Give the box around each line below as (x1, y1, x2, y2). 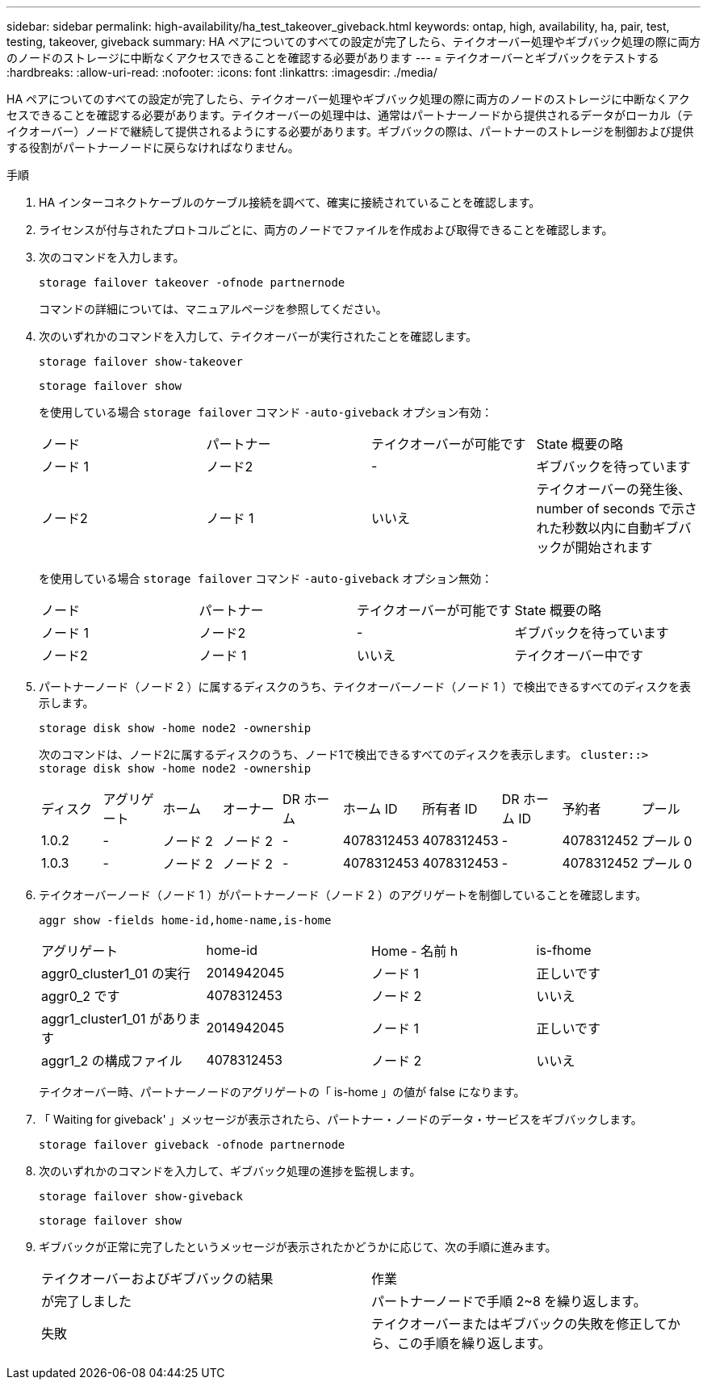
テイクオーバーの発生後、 (536, 481, 692, 497)
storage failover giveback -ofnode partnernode (39, 1138, 345, 1151)
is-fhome (536, 942, 592, 958)
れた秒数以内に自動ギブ (536, 520, 679, 536)
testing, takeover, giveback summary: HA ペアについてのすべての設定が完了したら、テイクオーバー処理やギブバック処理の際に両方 (6, 35, 701, 48)
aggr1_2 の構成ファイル (41, 1053, 182, 1069)
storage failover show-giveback (39, 1190, 243, 1203)
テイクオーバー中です (514, 647, 644, 664)
